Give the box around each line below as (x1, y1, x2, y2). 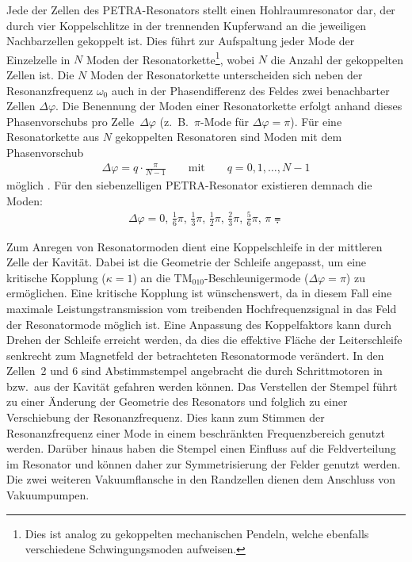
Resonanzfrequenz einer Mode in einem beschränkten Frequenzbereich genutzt (6, 424, 385, 441)
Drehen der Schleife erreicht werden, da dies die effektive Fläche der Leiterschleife (6, 331, 402, 348)
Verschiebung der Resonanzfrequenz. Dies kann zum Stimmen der (6, 409, 325, 426)
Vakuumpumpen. (6, 487, 90, 503)
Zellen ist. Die (6, 67, 74, 83)
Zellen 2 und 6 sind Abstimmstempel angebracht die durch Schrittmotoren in (6, 362, 383, 379)
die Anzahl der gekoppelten (270, 51, 404, 67)
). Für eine (290, 113, 342, 129)
